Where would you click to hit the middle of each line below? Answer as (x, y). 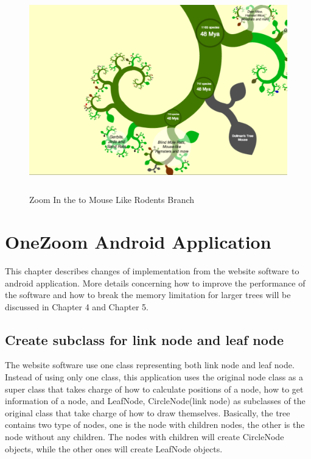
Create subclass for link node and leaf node (144, 339)
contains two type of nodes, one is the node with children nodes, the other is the (155, 425)
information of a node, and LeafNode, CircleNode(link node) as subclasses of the (155, 401)
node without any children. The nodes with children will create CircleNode (145, 437)
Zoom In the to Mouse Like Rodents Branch (112, 200)
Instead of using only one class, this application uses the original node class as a (154, 377)
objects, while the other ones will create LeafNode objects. (114, 448)
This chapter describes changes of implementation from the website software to (152, 270)
